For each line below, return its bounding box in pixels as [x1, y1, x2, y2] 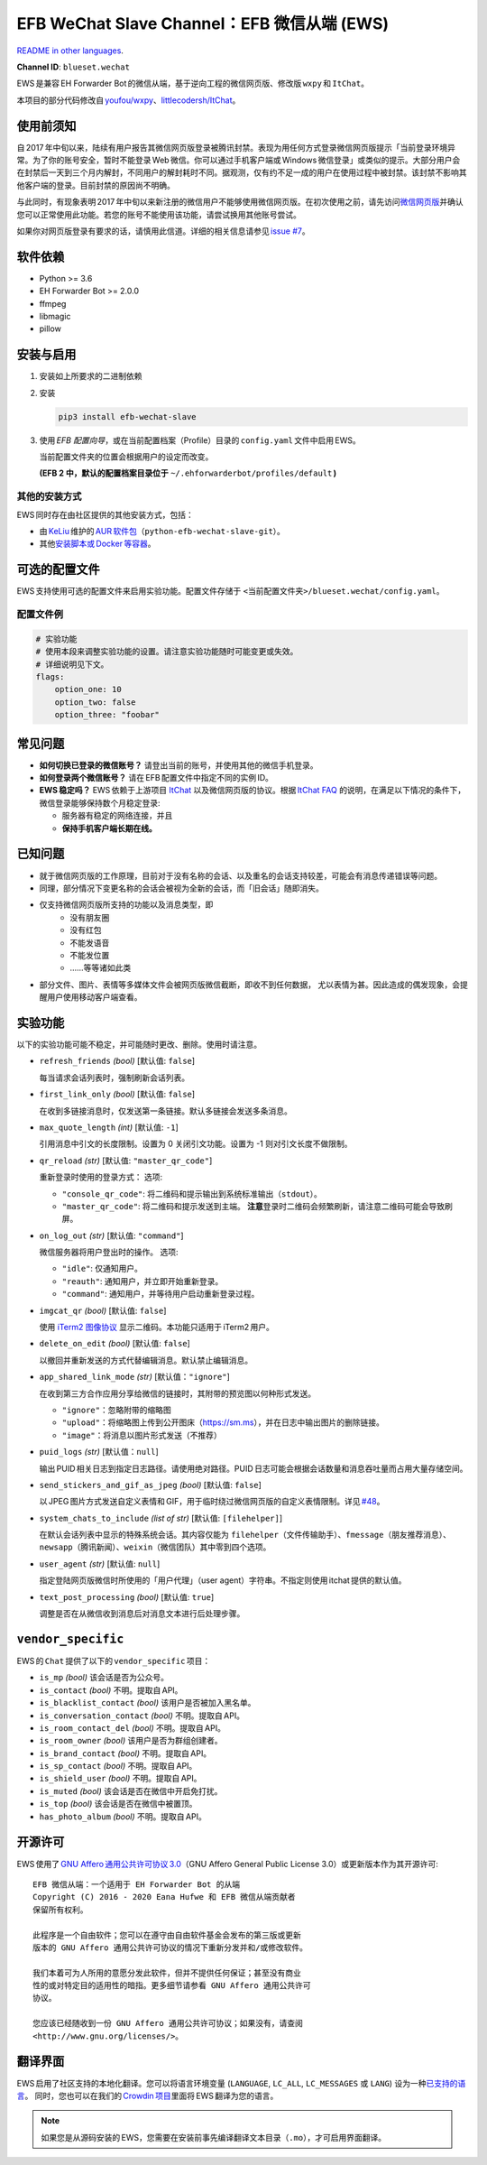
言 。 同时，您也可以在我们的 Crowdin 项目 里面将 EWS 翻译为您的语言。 [16, 2090, 279, 2101]
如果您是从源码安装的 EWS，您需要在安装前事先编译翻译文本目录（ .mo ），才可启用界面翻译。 [41, 2132, 387, 2142]
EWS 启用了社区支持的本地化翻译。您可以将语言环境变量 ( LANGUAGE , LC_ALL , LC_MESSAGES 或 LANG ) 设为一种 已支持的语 [16, 2077, 466, 2088]
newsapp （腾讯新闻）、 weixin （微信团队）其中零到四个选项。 [39, 1541, 271, 1552]
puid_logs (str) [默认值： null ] [39, 1447, 160, 1457]
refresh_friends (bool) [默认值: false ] [39, 1056, 196, 1067]
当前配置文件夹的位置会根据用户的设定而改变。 [39, 451, 214, 462]
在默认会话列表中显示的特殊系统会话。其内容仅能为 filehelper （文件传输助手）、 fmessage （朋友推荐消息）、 [39, 1530, 451, 1540]
